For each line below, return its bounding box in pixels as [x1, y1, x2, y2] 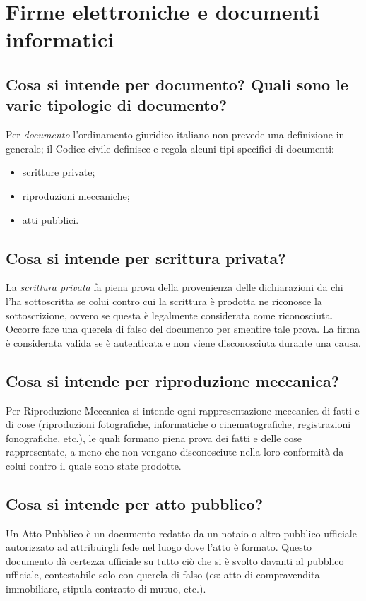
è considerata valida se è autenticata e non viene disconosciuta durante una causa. [6, 335, 361, 350]
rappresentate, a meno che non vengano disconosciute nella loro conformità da [6, 444, 344, 459]
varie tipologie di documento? [6, 94, 228, 116]
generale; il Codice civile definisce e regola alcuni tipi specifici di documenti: [6, 141, 334, 155]
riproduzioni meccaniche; [22, 188, 130, 203]
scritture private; [22, 165, 95, 179]
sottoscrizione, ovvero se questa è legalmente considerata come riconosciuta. [6, 307, 333, 322]
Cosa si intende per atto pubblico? [6, 492, 264, 514]
